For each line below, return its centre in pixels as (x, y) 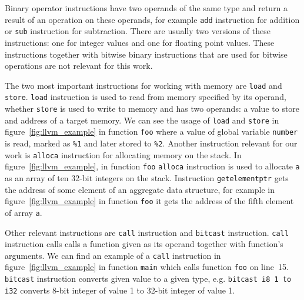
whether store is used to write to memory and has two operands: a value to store (152, 108)
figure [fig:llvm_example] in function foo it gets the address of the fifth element (149, 201)
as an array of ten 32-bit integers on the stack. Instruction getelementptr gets (147, 177)
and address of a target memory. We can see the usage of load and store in (142, 120)
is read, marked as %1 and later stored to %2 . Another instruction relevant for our (151, 143)
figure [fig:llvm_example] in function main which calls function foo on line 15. (147, 267)
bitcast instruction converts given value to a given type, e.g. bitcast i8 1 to (148, 279)
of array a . (24, 212)
